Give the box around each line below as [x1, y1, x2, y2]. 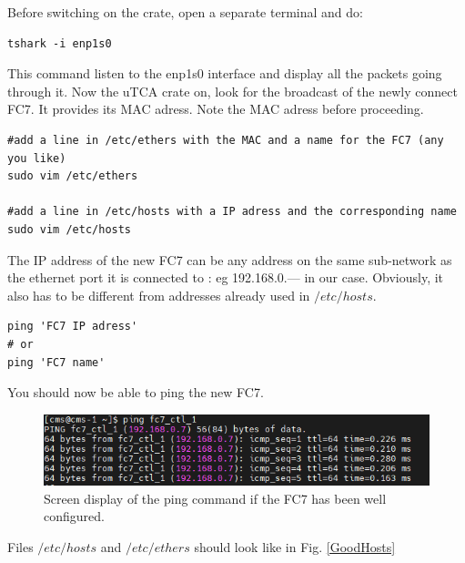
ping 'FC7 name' [7, 355, 106, 369]
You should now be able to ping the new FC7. [7, 383, 264, 402]
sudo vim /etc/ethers [7, 169, 138, 183]
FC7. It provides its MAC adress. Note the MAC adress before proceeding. [7, 99, 424, 118]
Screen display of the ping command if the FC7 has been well [44, 488, 387, 507]
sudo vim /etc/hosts [7, 222, 132, 236]
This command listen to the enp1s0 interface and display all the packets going [7, 64, 442, 83]
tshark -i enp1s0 [7, 36, 112, 50]
